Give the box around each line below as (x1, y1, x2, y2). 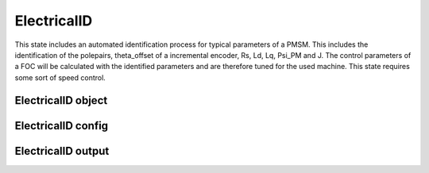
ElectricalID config (14, 119, 109, 133)
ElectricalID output (14, 144, 110, 158)
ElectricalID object (14, 94, 108, 107)
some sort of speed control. (14, 72, 106, 83)
